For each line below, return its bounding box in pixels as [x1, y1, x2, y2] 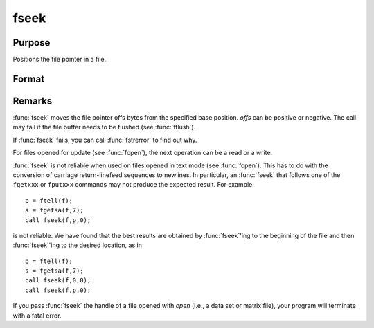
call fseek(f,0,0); [25, 277, 91, 284]
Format [12, 73, 45, 84]
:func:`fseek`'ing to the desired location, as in [12, 241, 142, 249]
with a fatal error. [12, 311, 62, 320]
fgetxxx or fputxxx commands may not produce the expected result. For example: [12, 181, 254, 189]
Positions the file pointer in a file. [12, 55, 107, 64]
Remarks [12, 95, 53, 107]
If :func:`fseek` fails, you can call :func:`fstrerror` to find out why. [12, 136, 197, 144]
